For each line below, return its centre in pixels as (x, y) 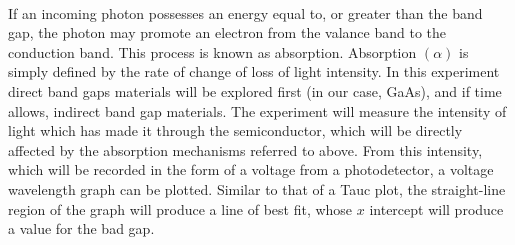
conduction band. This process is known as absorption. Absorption (212, 51)
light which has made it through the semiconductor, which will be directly (235, 130)
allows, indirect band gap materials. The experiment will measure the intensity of (257, 110)
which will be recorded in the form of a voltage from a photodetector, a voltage (251, 169)
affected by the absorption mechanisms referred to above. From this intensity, (245, 149)
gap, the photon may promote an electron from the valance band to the (227, 32)
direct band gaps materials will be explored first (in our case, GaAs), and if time (255, 90)
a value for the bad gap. (81, 228)
